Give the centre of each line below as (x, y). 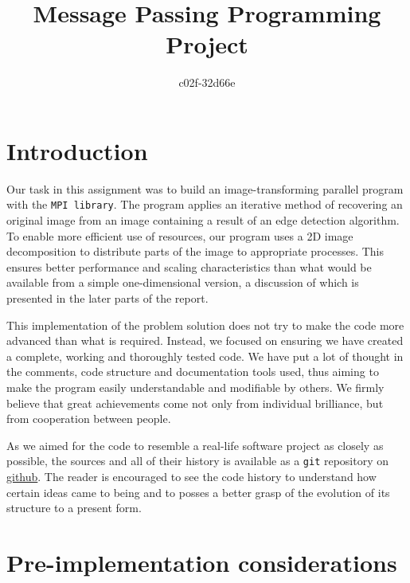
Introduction (77, 150)
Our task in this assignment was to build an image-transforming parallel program (205, 188)
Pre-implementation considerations (202, 563)
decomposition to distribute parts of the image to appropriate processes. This (195, 251)
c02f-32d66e (207, 82)
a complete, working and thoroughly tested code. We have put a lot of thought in (205, 356)
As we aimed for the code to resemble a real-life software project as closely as (195, 445)
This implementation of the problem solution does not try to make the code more (205, 325)
